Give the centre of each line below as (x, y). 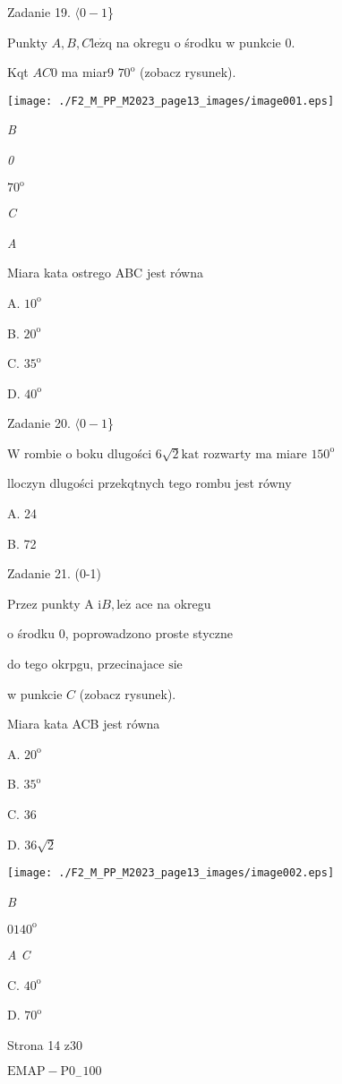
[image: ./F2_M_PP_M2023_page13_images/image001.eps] (171, 101)
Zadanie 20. (39, 423)
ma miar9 (87, 72)
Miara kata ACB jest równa (84, 724)
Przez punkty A (51, 603)
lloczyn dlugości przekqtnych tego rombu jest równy (150, 483)
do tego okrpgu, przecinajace (86, 664)
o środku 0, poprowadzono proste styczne (120, 633)
